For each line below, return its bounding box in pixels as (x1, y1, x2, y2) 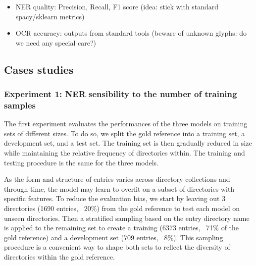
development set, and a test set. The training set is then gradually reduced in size (4, 138, 252, 148)
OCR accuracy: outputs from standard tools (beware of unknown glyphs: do (15, 28, 247, 38)
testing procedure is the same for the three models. (4, 157, 158, 167)
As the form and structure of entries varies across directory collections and (4, 174, 230, 184)
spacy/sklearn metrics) (15, 11, 85, 21)
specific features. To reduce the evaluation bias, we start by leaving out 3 (4, 193, 226, 204)
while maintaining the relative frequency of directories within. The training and (4, 148, 245, 158)
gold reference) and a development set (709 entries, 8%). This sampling (4, 232, 223, 242)
